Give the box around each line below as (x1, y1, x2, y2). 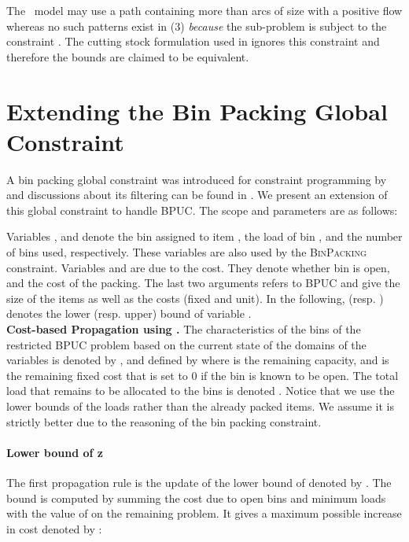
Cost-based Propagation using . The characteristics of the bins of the (6, 321, 361, 337)
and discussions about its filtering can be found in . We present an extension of (6, 186, 388, 203)
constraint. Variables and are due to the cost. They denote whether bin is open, (6, 259, 390, 275)
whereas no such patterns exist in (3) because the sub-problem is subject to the (6, 17, 387, 34)
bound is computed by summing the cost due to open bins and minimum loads (6, 489, 386, 506)
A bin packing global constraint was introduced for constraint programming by (6, 171, 387, 187)
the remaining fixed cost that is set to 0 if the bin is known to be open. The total (6, 367, 399, 383)
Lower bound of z (6, 444, 103, 460)
